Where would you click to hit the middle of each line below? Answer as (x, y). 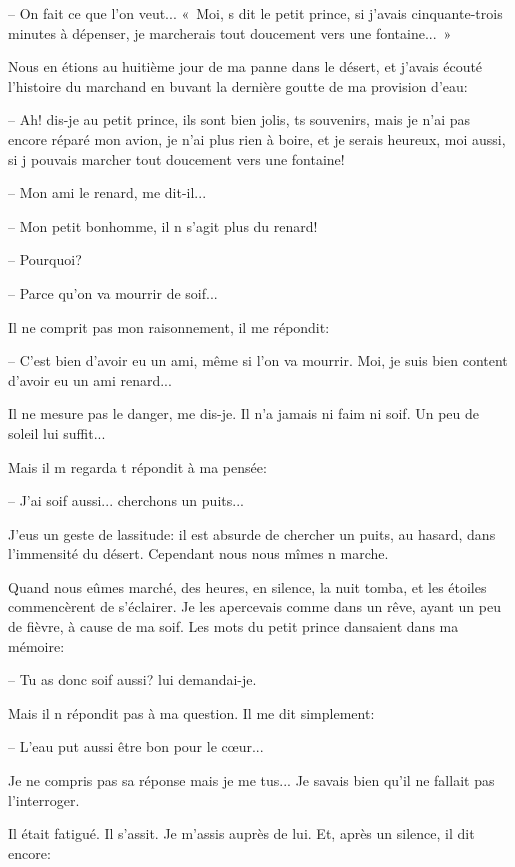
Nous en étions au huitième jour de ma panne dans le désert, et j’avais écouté (245, 66)
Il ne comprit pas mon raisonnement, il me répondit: (169, 326)
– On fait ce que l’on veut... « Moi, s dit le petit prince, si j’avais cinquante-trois (255, 13)
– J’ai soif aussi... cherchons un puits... (126, 500)
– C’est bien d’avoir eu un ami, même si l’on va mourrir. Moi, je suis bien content (258, 360)
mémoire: (36, 645)
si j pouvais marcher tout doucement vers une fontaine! (176, 158)
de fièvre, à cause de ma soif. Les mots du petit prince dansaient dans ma (233, 626)
